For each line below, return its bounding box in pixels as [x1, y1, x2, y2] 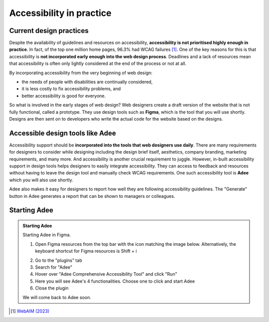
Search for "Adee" [35, 264, 73, 270]
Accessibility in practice [9, 7, 112, 18]
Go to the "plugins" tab [35, 257, 82, 263]
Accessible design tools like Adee [9, 129, 117, 137]
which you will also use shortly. [9, 177, 73, 183]
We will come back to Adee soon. [22, 294, 92, 300]
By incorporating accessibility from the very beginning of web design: [9, 70, 153, 76]
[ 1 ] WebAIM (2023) [10, 308, 50, 314]
